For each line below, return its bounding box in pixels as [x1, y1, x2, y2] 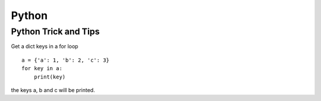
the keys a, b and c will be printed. [11, 86, 95, 93]
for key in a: [21, 65, 62, 72]
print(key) [33, 73, 66, 80]
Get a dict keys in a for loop [11, 43, 78, 50]
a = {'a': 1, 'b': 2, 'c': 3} [21, 56, 110, 64]
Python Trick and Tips [11, 26, 100, 37]
